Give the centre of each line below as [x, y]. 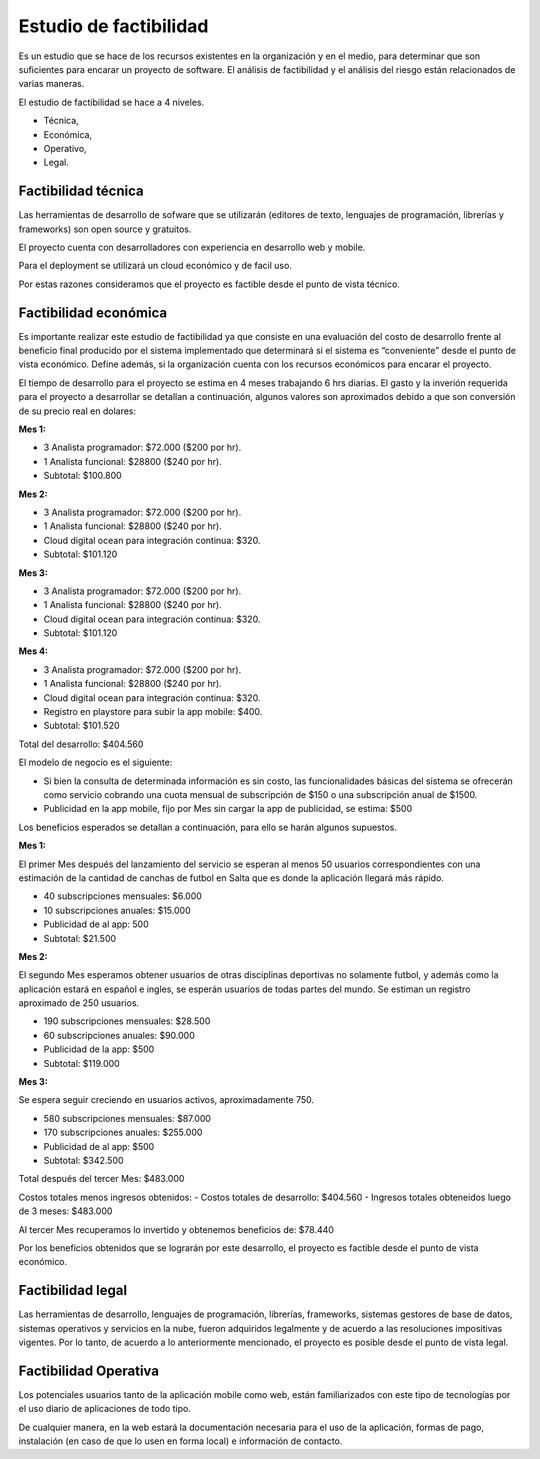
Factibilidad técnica [81, 191]
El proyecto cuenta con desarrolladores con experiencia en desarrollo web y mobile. [192, 247]
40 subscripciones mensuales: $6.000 [122, 896]
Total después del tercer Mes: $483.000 [101, 1179]
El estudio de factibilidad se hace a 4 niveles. [111, 102]
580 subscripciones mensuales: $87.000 [127, 1118]
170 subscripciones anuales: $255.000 [123, 1132]
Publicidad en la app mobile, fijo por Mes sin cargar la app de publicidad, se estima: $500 [228, 809]
